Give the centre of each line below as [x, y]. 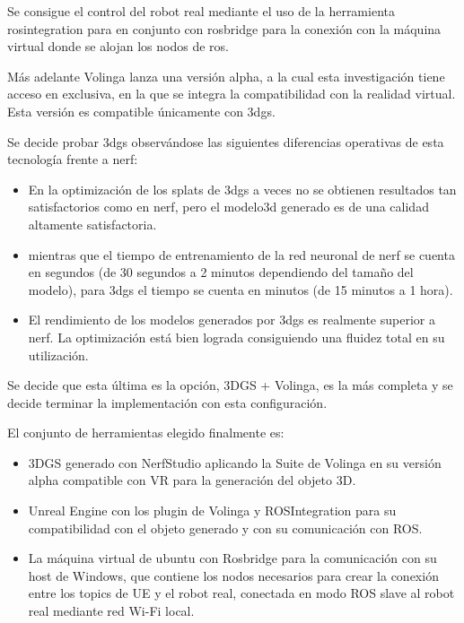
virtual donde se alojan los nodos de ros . [118, 46]
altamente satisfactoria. [92, 224]
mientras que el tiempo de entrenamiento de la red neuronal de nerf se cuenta [241, 254]
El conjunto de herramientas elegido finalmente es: [146, 433]
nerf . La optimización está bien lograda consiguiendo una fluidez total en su [236, 337]
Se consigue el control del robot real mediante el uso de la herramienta [201, 11]
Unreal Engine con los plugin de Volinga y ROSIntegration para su [212, 511]
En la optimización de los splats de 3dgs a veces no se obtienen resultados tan [242, 189]
